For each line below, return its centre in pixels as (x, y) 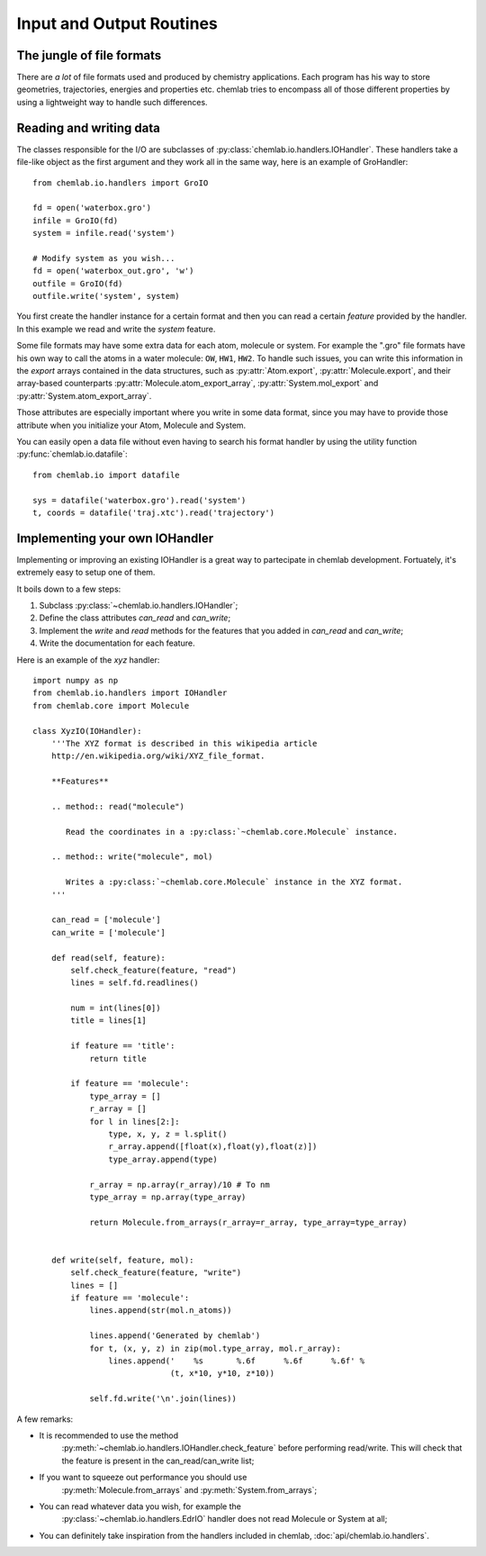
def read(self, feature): (108, 958)
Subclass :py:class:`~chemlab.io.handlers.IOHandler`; (139, 605)
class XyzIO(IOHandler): (87, 731)
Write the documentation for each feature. (117, 643)
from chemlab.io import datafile (106, 475)
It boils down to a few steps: (69, 589)
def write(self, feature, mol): (122, 1260)
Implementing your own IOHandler (115, 538)
